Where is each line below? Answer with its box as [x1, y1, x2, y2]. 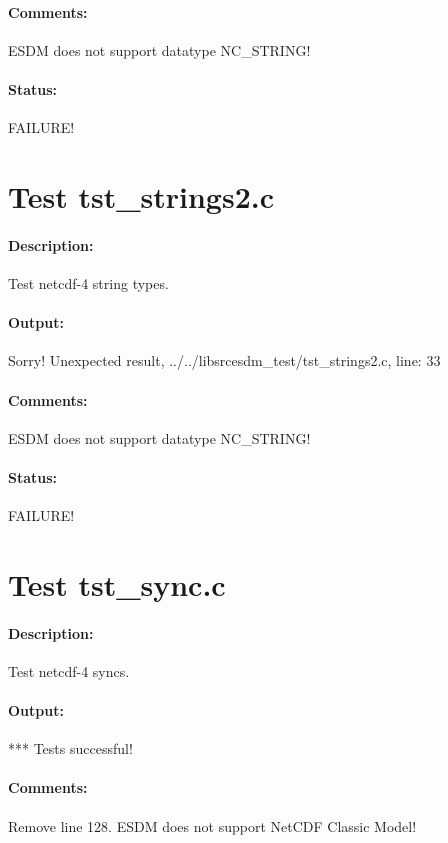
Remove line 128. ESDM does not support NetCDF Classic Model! [8, 815, 417, 836]
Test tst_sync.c [8, 563, 226, 604]
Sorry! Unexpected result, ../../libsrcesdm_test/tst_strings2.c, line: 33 [8, 350, 441, 371]
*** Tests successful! [8, 738, 133, 759]
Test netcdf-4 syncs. [8, 660, 130, 681]
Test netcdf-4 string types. [8, 272, 169, 293]
